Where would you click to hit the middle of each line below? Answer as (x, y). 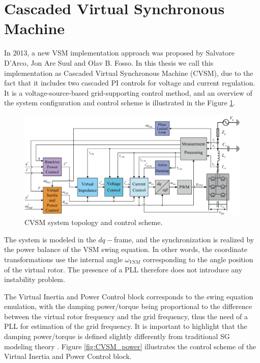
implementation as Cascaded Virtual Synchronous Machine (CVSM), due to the (129, 73)
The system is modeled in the (50, 239)
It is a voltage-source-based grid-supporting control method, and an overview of (128, 92)
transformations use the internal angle (63, 259)
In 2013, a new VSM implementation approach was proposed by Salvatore (119, 53)
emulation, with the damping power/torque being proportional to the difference (128, 306)
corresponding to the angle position (198, 259)
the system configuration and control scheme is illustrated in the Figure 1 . (120, 103)
